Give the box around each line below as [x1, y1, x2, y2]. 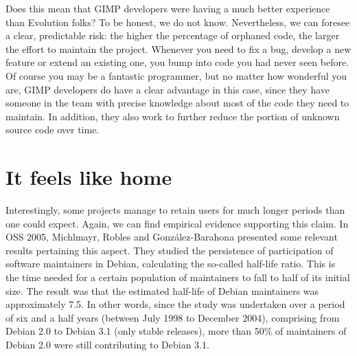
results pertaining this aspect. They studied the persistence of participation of [5, 243, 334, 257]
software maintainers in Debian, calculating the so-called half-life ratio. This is [5, 256, 336, 271]
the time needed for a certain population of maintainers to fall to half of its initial [5, 270, 350, 285]
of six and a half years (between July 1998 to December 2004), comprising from [5, 310, 340, 324]
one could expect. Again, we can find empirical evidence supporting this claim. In [5, 216, 349, 230]
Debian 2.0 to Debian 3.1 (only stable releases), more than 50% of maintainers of [5, 324, 347, 338]
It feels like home [5, 163, 172, 191]
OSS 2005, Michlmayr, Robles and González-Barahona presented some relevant [5, 230, 338, 244]
